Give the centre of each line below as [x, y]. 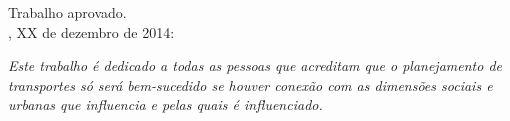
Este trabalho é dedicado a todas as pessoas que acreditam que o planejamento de [255, 65]
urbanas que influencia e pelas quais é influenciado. [165, 104]
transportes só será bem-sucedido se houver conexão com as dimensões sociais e [250, 84]
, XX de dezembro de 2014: [91, 31]
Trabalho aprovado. [67, 12]
